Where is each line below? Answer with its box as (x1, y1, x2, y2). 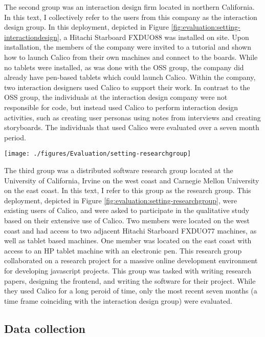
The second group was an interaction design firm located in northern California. (4, 2, 255, 12)
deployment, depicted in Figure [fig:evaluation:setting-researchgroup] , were (4, 195, 237, 205)
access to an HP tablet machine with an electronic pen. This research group (4, 245, 242, 256)
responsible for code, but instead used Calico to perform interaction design (4, 101, 238, 112)
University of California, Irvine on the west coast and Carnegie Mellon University (4, 175, 259, 185)
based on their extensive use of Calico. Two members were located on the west (4, 215, 250, 225)
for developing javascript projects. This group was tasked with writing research (4, 265, 251, 276)
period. (4, 132, 26, 142)
